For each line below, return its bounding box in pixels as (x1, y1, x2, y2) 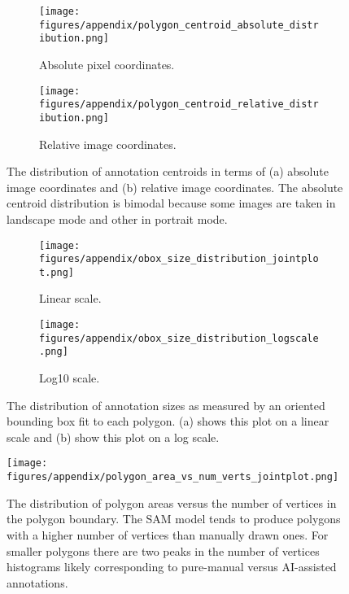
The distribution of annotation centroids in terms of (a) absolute (7, 163, 329, 180)
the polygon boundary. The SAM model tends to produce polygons (7, 510, 341, 527)
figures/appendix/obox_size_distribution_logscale (39, 332, 319, 344)
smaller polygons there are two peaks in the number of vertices (7, 542, 320, 559)
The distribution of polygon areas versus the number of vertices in (7, 494, 337, 511)
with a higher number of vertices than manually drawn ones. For (7, 526, 329, 543)
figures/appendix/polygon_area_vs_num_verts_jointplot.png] (7, 471, 339, 483)
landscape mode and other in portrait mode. (7, 210, 228, 227)
